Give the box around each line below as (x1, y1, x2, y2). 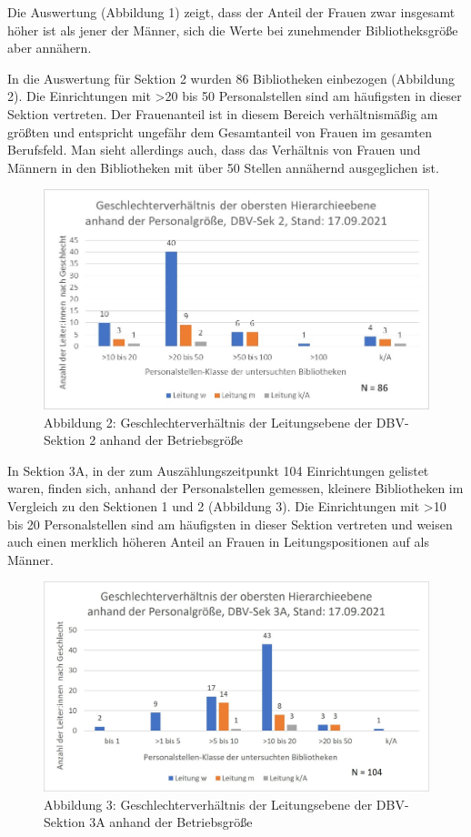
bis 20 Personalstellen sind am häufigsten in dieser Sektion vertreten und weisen (7, 514, 453, 533)
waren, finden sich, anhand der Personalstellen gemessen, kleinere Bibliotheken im (7, 479, 464, 498)
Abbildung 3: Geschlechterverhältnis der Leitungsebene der (44, 794, 373, 813)
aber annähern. (7, 38, 92, 57)
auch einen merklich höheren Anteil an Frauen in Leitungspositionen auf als (7, 532, 429, 551)
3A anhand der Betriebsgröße (89, 812, 253, 832)
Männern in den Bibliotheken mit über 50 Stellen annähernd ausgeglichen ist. (7, 157, 439, 176)
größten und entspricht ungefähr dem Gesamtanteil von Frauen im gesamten (7, 122, 432, 141)
